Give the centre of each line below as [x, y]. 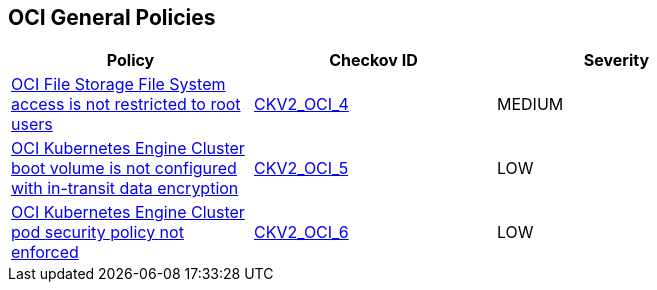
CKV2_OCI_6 [301, 232]
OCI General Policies [112, 17]
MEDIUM [530, 104]
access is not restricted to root [126, 104]
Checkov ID [373, 60]
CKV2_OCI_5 [301, 168]
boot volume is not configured [124, 168]
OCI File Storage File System [118, 84]
